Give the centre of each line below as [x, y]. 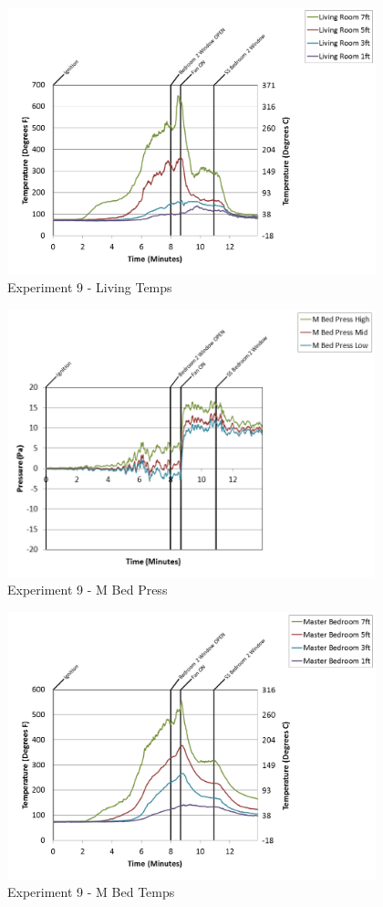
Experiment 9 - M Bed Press [88, 590]
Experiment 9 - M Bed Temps [91, 892]
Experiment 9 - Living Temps [90, 287]
